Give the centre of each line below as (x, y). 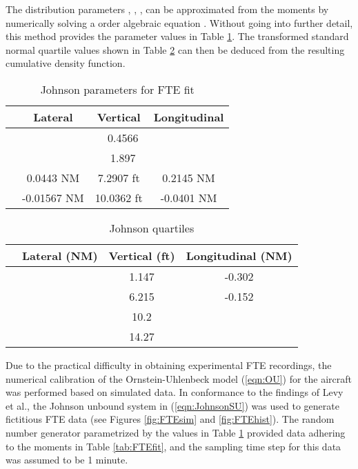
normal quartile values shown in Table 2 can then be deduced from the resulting (175, 49)
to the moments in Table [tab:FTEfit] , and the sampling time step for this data (173, 446)
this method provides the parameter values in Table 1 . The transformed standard (177, 36)
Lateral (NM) (60, 255)
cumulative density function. (66, 63)
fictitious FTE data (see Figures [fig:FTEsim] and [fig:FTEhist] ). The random (170, 419)
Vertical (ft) (142, 255)
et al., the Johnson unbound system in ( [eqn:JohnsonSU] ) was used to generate (172, 405)
